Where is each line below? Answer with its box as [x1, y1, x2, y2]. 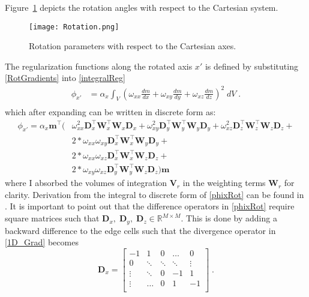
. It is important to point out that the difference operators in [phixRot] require [5, 200, 295, 212]
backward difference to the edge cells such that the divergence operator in [5, 224, 276, 236]
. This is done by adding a [181, 212, 277, 224]
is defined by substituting [205, 59, 298, 72]
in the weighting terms [182, 176, 266, 189]
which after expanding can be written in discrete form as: [5, 106, 216, 118]
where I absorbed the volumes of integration [5, 176, 167, 189]
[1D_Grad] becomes [5, 236, 79, 248]
